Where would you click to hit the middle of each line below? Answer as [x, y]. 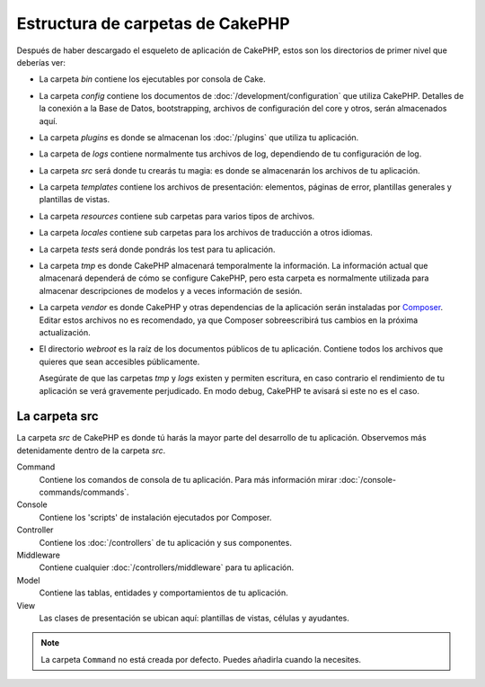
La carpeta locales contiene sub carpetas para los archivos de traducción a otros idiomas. [206, 233]
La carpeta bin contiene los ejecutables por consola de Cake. [152, 79]
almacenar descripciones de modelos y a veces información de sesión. [171, 290]
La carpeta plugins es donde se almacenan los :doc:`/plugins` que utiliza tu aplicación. [199, 137]
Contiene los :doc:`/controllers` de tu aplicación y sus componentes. [165, 542]
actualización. [65, 332]
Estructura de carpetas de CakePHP [154, 23]
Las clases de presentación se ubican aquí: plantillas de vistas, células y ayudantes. [194, 618]
